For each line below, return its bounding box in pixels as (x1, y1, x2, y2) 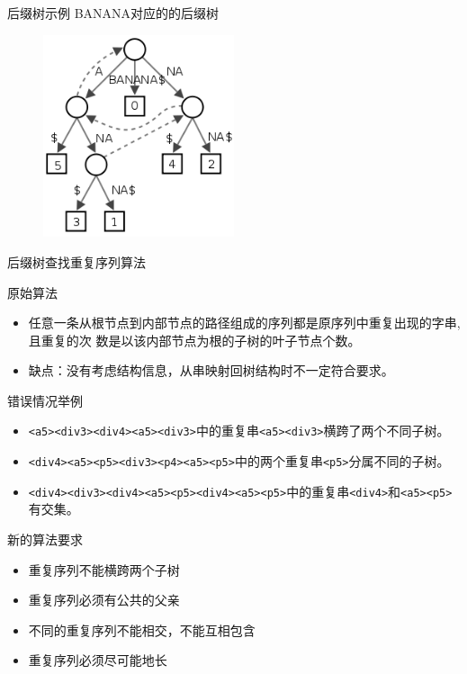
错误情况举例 (7, 391, 83, 409)
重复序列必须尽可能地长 (28, 651, 167, 670)
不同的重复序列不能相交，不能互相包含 (28, 620, 256, 639)
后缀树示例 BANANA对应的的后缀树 (7, 4, 220, 22)
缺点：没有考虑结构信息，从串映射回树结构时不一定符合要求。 (28, 361, 394, 380)
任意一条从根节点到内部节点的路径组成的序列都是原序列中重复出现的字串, (28, 313, 461, 332)
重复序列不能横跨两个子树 (28, 560, 180, 579)
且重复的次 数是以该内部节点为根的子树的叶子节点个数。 (28, 330, 361, 349)
